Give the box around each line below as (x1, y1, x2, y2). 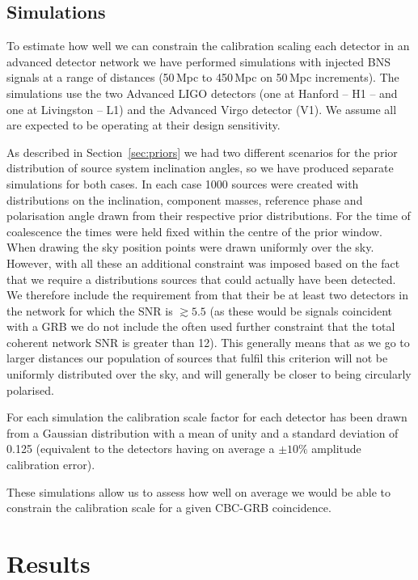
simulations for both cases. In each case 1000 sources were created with (6, 175, 359, 192)
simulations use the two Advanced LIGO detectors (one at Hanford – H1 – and (6, 84, 398, 101)
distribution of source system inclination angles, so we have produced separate (6, 159, 394, 176)
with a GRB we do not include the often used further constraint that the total (6, 318, 395, 335)
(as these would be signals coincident (209, 302, 392, 319)
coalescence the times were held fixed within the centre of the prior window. (6, 222, 382, 239)
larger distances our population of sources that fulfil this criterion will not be (6, 349, 388, 366)
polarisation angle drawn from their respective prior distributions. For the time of (6, 207, 411, 224)
